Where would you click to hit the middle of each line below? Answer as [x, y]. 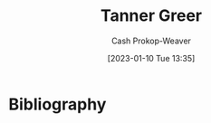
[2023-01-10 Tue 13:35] [151, 58]
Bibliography [58, 104]
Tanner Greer [151, 16]
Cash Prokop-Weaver [151, 41]
